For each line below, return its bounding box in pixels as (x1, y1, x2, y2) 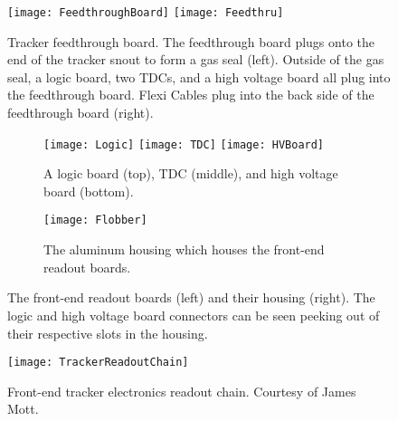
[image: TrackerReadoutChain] (7, 356, 189, 369)
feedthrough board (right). (7, 103, 154, 122)
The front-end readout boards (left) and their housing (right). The (7, 288, 375, 307)
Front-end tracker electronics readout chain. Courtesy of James (7, 381, 356, 400)
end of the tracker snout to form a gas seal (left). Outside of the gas (7, 50, 384, 69)
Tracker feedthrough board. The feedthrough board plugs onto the (7, 32, 374, 51)
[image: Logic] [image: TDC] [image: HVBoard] (43, 138, 325, 151)
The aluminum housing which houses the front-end (43, 240, 325, 259)
